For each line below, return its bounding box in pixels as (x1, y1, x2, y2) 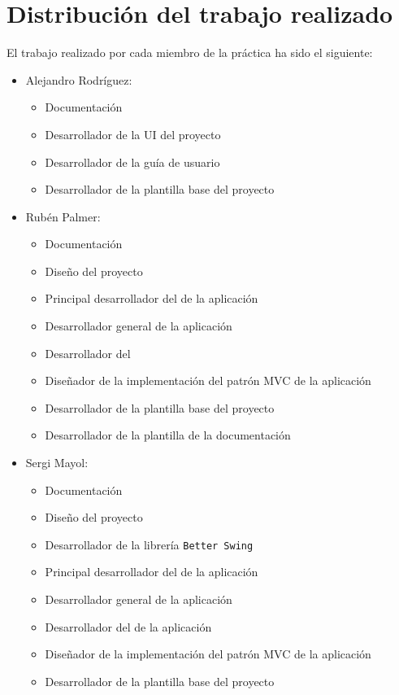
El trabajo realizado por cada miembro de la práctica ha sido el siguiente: (7, 44, 373, 61)
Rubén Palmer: (25, 208, 101, 225)
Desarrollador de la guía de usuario (45, 153, 220, 170)
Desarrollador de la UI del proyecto (45, 125, 221, 142)
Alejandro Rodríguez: (25, 71, 132, 88)
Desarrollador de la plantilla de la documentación (45, 426, 291, 444)
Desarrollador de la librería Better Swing (45, 535, 254, 553)
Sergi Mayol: (25, 454, 89, 471)
